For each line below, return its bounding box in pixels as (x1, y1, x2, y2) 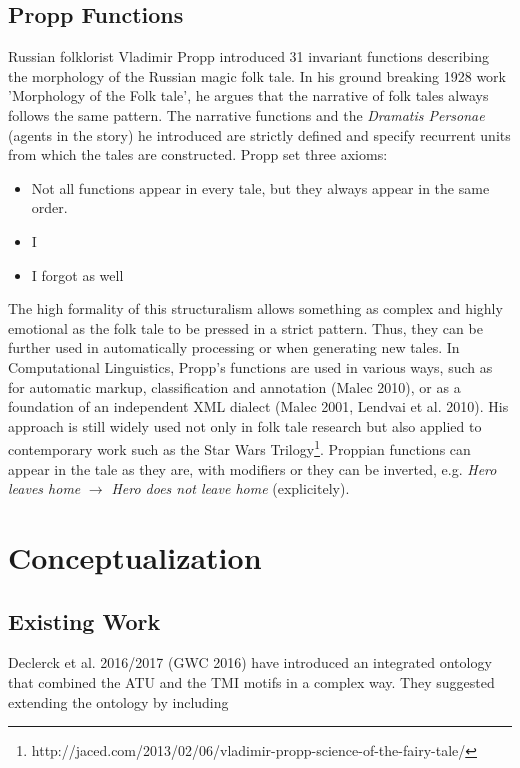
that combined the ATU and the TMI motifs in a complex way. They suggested (8, 671, 495, 692)
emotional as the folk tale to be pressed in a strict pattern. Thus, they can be (8, 317, 483, 338)
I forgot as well (31, 264, 124, 285)
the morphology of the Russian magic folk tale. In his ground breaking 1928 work (8, 65, 506, 86)
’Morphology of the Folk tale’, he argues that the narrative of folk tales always (8, 85, 489, 106)
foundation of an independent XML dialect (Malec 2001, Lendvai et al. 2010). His (8, 396, 509, 417)
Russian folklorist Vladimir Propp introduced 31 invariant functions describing (8, 46, 489, 67)
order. (31, 197, 68, 218)
